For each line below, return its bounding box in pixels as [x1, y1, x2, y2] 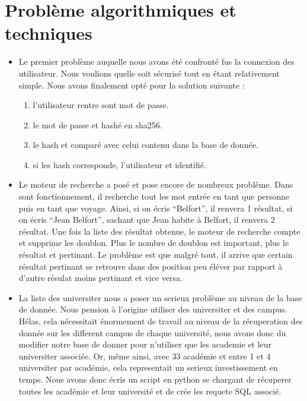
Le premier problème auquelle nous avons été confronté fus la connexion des [18, 55, 295, 68]
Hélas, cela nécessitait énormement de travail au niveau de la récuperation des [18, 315, 303, 327]
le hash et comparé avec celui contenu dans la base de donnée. [33, 138, 258, 151]
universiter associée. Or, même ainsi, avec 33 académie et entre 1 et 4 [18, 349, 271, 362]
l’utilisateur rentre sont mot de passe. [33, 99, 169, 111]
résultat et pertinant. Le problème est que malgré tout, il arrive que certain [18, 248, 293, 261]
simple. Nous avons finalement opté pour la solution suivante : [18, 78, 245, 91]
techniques [5, 21, 92, 45]
